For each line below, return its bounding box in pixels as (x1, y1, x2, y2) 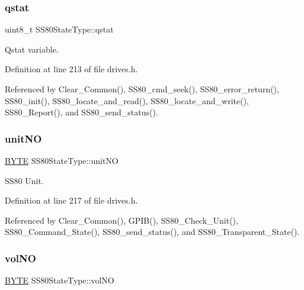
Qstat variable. (5, 43, 59, 55)
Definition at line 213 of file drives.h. (5, 63, 138, 75)
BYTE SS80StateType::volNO (5, 274, 114, 286)
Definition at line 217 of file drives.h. (5, 194, 138, 207)
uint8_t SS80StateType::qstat (5, 23, 114, 36)
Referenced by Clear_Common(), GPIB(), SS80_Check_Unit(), (5, 214, 238, 226)
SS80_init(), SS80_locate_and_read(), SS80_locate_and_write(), (5, 94, 249, 107)
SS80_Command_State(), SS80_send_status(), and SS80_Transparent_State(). (5, 225, 300, 238)
